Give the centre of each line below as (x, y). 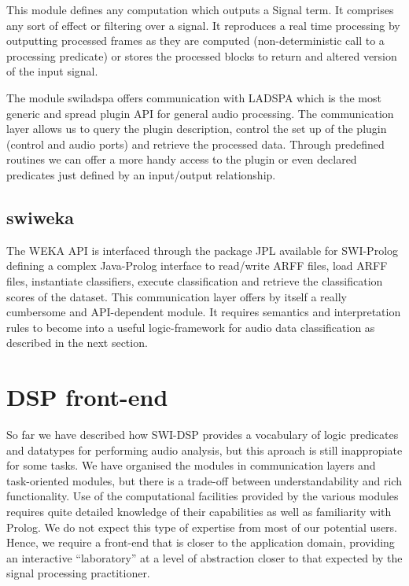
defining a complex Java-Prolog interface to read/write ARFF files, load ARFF (197, 265)
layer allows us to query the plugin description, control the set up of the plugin (197, 129)
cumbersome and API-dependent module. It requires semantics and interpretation (204, 312)
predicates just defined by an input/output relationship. (141, 174)
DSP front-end (87, 397)
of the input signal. (52, 71)
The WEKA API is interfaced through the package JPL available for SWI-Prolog (203, 250)
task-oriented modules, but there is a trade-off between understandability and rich (204, 480)
